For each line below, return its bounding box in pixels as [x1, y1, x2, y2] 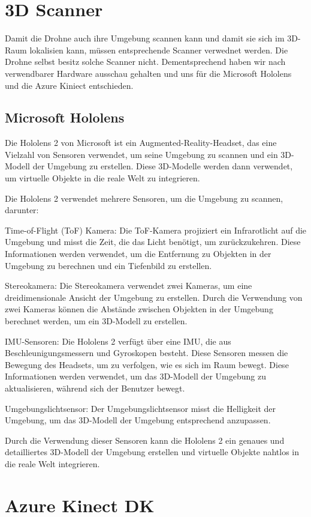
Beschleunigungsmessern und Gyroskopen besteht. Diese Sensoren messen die [5, 346, 288, 359]
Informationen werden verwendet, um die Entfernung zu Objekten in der [5, 247, 271, 260]
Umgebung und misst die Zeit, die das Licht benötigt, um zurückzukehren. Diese [5, 235, 301, 248]
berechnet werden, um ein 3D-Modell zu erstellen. [5, 315, 188, 327]
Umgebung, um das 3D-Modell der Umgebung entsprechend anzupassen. [5, 414, 271, 426]
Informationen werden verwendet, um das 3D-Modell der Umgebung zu [5, 370, 266, 382]
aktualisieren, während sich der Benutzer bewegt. [5, 381, 185, 394]
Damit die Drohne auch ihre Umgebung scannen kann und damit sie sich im [5, 32, 285, 44]
